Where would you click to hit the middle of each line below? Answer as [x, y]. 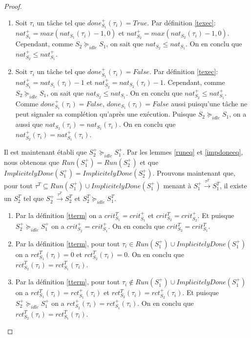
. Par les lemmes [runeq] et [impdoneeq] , [183, 151]
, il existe [233, 186]
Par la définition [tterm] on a [59, 215]
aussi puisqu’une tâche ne [209, 103]
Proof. [13, 6]
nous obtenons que [32, 162]
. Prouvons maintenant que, [194, 172]
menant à [177, 186]
